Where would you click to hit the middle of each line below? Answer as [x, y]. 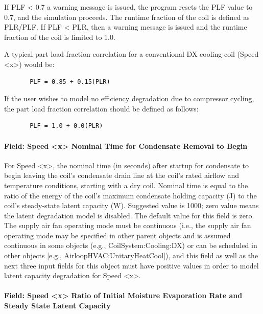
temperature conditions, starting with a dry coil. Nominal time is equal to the [126, 185]
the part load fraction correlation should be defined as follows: [101, 108]
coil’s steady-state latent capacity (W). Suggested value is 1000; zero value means [131, 205]
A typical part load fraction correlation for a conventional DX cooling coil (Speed [131, 54]
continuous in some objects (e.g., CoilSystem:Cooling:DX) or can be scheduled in [131, 245]
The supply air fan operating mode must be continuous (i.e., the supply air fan [128, 225]
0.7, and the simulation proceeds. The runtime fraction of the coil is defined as [127, 17]
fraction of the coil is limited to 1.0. [60, 37]
